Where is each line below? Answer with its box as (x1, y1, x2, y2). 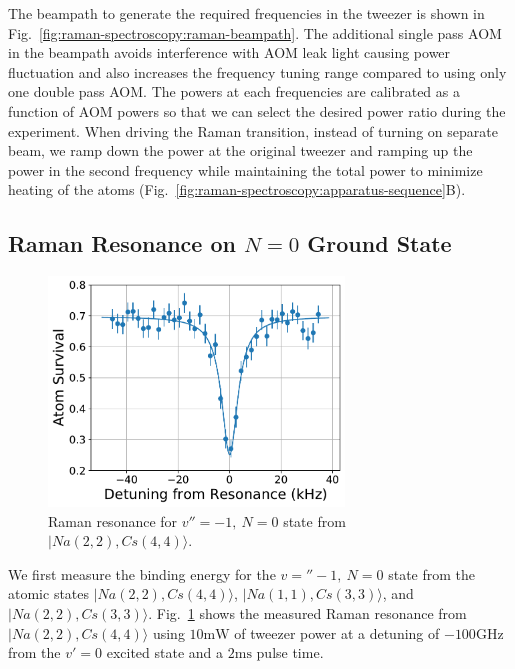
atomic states (8, 583, 90, 604)
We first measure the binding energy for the (8, 563, 276, 584)
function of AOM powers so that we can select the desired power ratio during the (8, 100, 506, 121)
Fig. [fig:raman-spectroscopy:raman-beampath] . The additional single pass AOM (8, 22, 502, 43)
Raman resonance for (48, 510, 178, 531)
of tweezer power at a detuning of (234, 622, 440, 643)
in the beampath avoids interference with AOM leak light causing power (8, 42, 451, 63)
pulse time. (256, 642, 324, 663)
